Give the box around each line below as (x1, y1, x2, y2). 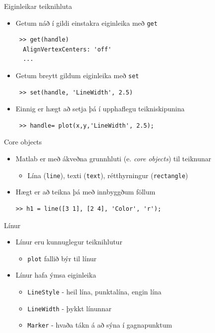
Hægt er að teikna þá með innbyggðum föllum (15, 187, 156, 197)
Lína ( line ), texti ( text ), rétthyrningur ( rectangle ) (27, 170, 188, 180)
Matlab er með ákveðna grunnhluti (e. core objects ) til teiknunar (15, 153, 212, 164)
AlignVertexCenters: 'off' (23, 46, 112, 53)
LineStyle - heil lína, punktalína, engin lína (27, 286, 161, 296)
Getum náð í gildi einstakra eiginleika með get (15, 17, 158, 28)
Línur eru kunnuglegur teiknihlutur (15, 237, 122, 247)
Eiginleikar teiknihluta (4, 1, 72, 11)
